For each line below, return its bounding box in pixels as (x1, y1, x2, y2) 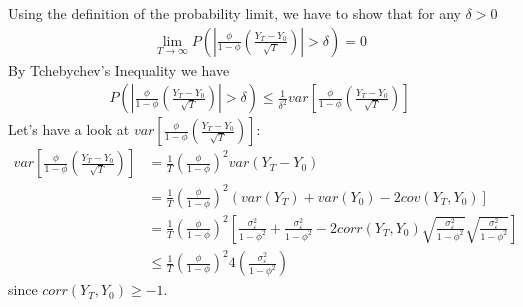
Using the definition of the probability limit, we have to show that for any (8, 3, 461, 23)
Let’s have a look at (8, 119, 130, 140)
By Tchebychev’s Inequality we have (8, 59, 230, 80)
